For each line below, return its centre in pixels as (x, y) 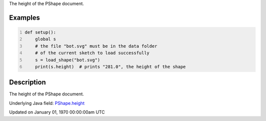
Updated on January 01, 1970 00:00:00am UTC (57, 112)
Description (28, 82)
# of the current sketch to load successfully (92, 53)
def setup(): (40, 32)
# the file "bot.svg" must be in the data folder (96, 46)
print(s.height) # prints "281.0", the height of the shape (111, 67)
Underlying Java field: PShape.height (47, 103)
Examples (25, 17)
